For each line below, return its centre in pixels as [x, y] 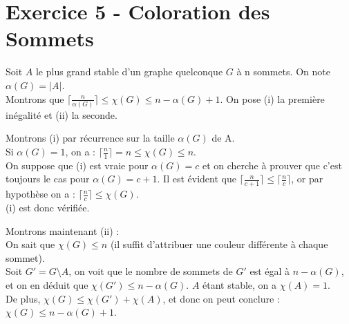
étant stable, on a [240, 285]
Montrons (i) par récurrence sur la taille [90, 138]
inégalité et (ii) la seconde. [62, 114]
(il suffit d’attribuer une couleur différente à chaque [219, 244]
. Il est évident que [197, 179]
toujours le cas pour [48, 179]
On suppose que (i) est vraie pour [77, 165]
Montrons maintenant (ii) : [63, 230]
